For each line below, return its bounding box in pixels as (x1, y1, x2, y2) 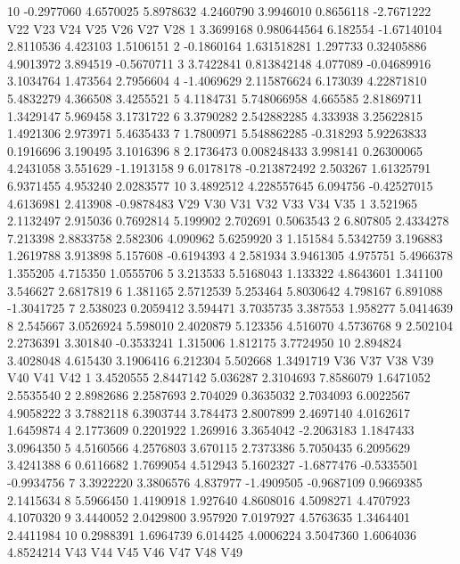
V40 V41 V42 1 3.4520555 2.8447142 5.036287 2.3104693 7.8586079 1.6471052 (7, 368, 431, 387)
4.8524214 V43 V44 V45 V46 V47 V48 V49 (7, 543, 243, 561)
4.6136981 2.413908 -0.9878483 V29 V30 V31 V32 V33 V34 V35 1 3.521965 (7, 193, 418, 212)
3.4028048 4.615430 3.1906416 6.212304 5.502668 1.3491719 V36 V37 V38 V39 (7, 350, 434, 369)
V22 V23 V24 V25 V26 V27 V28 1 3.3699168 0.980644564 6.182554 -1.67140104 (7, 19, 443, 37)
